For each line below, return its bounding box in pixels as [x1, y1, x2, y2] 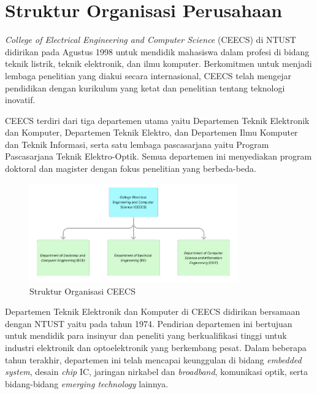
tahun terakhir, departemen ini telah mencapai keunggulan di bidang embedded [5, 353, 302, 366]
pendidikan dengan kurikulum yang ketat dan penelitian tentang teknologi [5, 81, 285, 94]
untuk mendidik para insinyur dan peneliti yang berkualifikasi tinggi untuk [5, 329, 287, 342]
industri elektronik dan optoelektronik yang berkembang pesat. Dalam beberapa [5, 341, 307, 353]
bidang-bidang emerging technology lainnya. [5, 377, 169, 390]
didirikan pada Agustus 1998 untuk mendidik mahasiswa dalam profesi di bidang [5, 45, 310, 58]
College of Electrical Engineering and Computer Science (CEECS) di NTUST [5, 33, 296, 46]
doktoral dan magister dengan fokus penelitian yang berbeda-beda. [5, 162, 256, 175]
